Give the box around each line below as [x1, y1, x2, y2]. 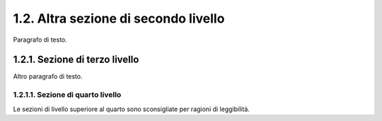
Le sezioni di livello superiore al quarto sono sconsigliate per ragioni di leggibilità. [13, 105, 250, 113]
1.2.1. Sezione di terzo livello [13, 54, 139, 66]
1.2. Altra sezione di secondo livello [13, 11, 225, 26]
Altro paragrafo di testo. [13, 72, 83, 81]
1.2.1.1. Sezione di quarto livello [13, 90, 122, 100]
